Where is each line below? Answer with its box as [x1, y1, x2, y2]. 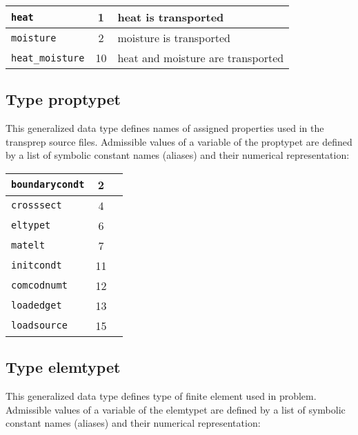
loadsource [11, 320, 68, 331]
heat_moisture [11, 52, 85, 64]
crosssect [11, 200, 62, 211]
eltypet [11, 220, 51, 231]
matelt [11, 240, 46, 251]
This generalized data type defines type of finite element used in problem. [6, 389, 317, 403]
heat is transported [117, 9, 224, 25]
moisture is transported [117, 30, 230, 46]
